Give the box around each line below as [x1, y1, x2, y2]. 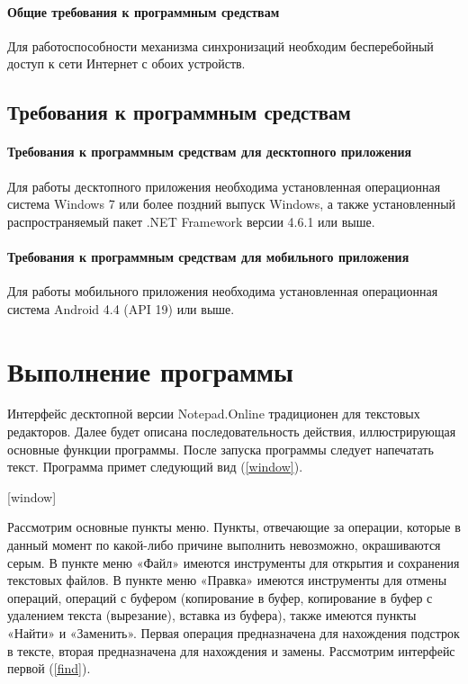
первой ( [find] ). [7, 659, 91, 678]
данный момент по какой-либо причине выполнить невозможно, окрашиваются [7, 535, 441, 554]
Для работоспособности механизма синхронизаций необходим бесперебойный [7, 36, 434, 55]
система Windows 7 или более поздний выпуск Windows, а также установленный [7, 194, 456, 213]
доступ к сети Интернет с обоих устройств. [7, 54, 246, 73]
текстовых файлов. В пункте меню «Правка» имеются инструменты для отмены [7, 571, 447, 589]
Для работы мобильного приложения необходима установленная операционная [7, 282, 438, 301]
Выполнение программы [7, 352, 293, 389]
